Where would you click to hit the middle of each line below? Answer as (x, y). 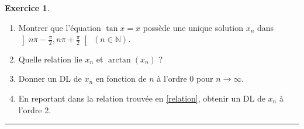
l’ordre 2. (35, 109)
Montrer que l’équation (60, 27)
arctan (119, 60)
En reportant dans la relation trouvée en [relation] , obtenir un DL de (142, 98)
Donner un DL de (50, 79)
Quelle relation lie (50, 59)
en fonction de (121, 79)
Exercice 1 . (27, 8)
